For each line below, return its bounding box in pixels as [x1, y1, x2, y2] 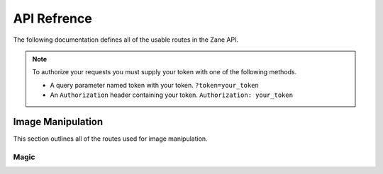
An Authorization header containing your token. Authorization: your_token [50, 91, 294, 99]
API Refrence [13, 11, 92, 26]
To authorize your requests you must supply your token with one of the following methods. [32, 68, 297, 76]
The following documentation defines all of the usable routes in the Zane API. [13, 35, 239, 44]
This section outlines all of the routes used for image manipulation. [13, 134, 209, 143]
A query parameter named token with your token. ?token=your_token [50, 81, 259, 89]
